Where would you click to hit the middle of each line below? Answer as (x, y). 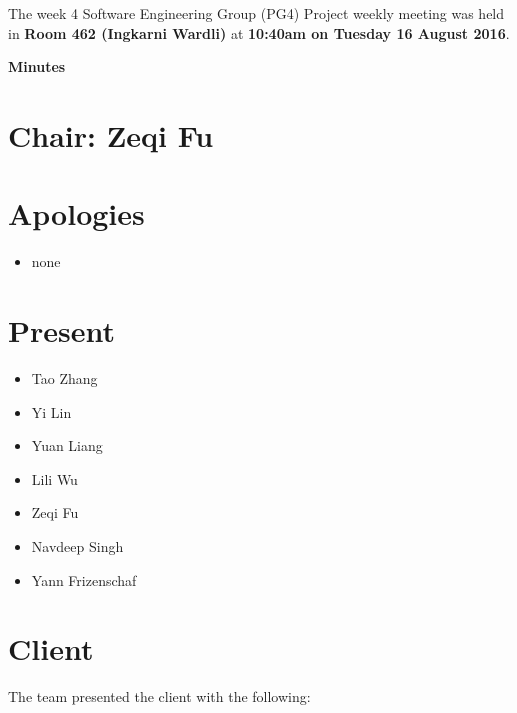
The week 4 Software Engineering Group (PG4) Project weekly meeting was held (256, 13)
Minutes (37, 66)
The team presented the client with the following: (159, 696)
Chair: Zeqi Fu (111, 134)
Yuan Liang (67, 445)
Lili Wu (54, 478)
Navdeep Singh (77, 545)
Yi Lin (51, 411)
